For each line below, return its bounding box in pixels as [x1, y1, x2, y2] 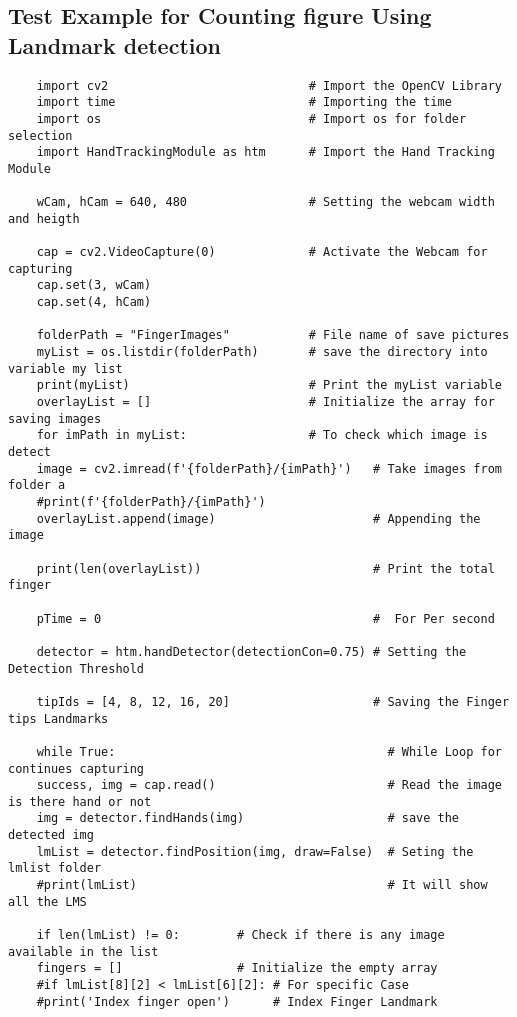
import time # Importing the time [36, 95, 452, 110]
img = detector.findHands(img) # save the [36, 811, 460, 826]
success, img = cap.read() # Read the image [36, 778, 502, 793]
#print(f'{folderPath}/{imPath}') [36, 495, 266, 509]
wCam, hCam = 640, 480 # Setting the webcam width [36, 195, 495, 210]
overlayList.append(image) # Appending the [36, 511, 481, 526]
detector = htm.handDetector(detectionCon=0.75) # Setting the [36, 644, 467, 659]
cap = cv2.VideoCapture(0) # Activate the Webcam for [36, 245, 488, 260]
